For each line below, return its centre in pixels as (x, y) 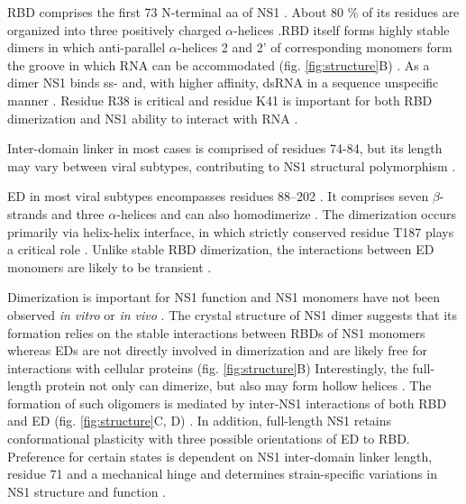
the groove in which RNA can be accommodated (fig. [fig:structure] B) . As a (219, 64)
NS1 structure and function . (87, 491)
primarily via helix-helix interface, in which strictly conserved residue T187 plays (231, 231)
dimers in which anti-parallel (87, 47)
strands (27, 213)
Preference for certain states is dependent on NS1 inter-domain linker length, (220, 456)
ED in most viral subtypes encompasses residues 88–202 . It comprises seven (218, 196)
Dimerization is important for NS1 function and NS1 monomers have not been (224, 297)
